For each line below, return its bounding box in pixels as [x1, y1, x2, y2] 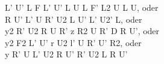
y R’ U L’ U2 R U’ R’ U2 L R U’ [5, 48, 128, 60]
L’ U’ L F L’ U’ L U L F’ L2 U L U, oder [5, 1, 159, 13]
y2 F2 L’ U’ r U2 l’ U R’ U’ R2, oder [5, 36, 142, 48]
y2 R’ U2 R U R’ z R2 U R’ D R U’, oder [5, 25, 160, 37]
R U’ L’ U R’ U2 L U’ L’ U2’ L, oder [5, 13, 142, 25]
